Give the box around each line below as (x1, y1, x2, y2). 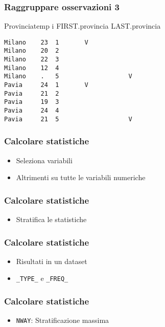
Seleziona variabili (16, 155, 73, 165)
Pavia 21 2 (4, 90, 59, 97)
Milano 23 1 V (4, 38, 88, 46)
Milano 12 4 (4, 64, 59, 72)
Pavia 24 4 (4, 107, 59, 115)
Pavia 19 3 (4, 98, 59, 106)
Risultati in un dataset (16, 255, 87, 266)
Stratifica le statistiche (16, 214, 87, 224)
